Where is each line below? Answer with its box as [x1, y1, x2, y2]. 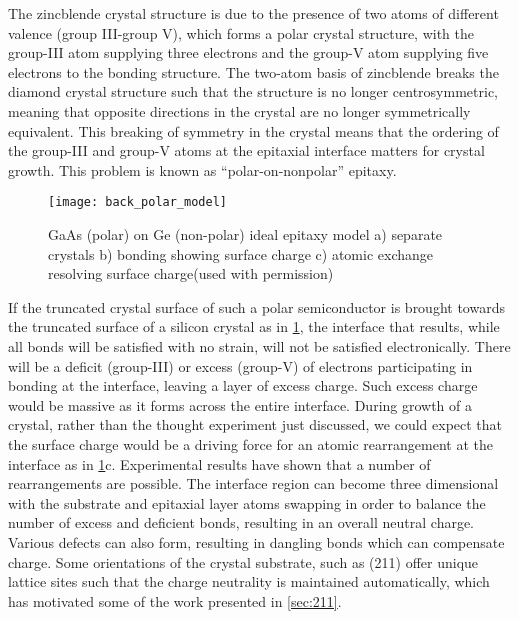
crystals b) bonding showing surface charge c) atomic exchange [48, 243, 434, 264]
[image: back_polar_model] [48, 195, 227, 210]
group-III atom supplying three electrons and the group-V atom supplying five [8, 42, 489, 63]
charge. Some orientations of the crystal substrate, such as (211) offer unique [8, 551, 479, 572]
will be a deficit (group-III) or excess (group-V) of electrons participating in [8, 355, 473, 376]
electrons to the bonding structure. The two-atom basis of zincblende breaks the [8, 61, 499, 82]
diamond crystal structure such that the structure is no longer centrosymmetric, [8, 81, 498, 102]
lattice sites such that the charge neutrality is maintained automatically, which [8, 571, 490, 592]
